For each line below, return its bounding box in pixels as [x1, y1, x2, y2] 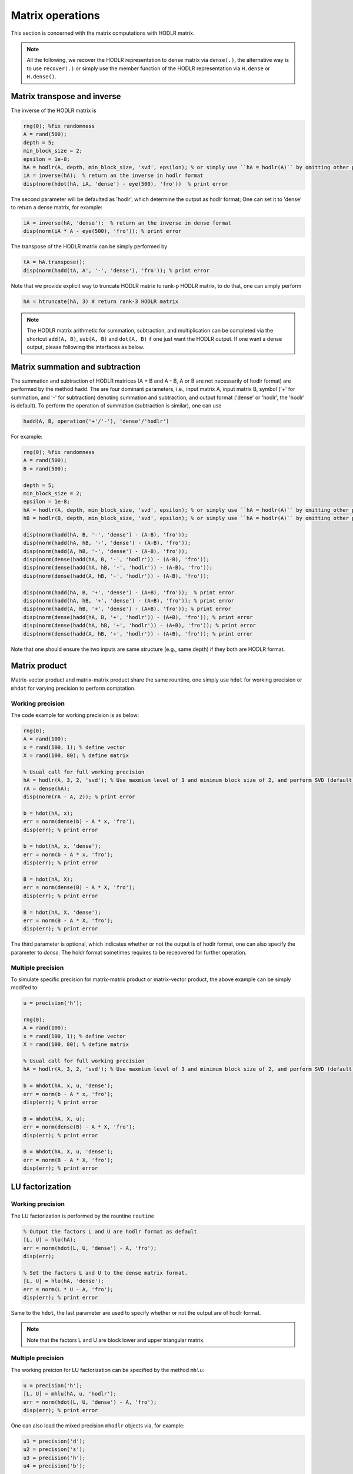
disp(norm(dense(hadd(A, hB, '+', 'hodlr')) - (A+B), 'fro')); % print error [23, 630, 253, 637]
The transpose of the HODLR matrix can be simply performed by [11, 243, 168, 250]
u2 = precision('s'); [23, 1446, 86, 1453]
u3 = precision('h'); [23, 1454, 86, 1461]
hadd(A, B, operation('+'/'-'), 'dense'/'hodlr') [23, 418, 169, 425]
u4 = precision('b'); [23, 1463, 86, 1469]
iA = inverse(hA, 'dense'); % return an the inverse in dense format [23, 220, 232, 226]
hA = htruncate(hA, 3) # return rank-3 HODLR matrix [23, 298, 179, 305]
